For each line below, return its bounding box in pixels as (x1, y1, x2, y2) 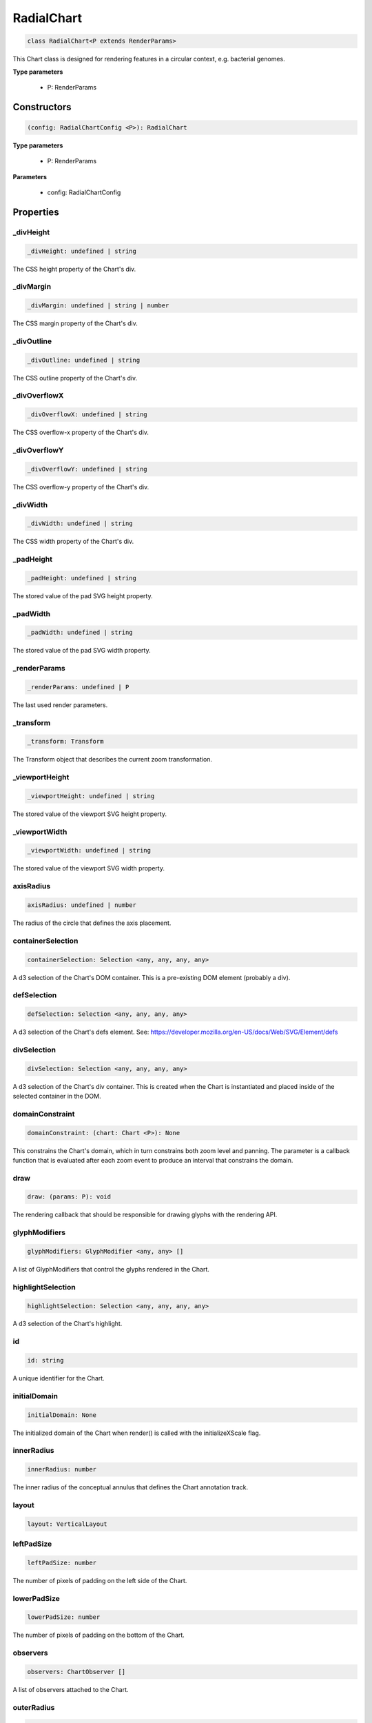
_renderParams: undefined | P (27, 683, 130, 691)
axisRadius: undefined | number (27, 901, 137, 909)
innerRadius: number (27, 1465, 96, 1474)
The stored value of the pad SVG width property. (12, 646, 151, 655)
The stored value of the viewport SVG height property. (12, 810, 167, 818)
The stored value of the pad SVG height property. (12, 591, 153, 600)
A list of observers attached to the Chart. (12, 1685, 129, 1693)
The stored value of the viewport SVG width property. (12, 864, 165, 873)
